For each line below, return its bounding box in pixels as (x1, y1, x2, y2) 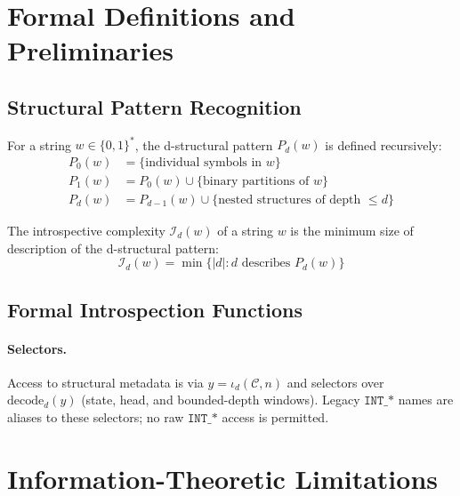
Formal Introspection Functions (7, 295, 303, 323)
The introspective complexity (7, 220, 165, 239)
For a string (7, 135, 71, 154)
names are (398, 390, 454, 409)
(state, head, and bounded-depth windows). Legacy (81, 390, 360, 409)
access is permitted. (222, 407, 329, 426)
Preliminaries (7, 32, 174, 68)
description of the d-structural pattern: (7, 238, 219, 257)
